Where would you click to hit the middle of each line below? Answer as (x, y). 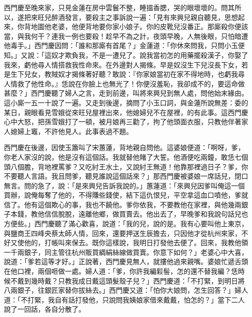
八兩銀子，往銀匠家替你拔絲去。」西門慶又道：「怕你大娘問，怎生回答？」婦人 (126, 290)
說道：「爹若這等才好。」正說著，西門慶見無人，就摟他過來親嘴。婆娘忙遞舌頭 (126, 261)
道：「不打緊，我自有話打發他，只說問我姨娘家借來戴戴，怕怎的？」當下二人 (124, 299)
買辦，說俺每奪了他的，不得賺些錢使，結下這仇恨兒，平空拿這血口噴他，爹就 (126, 195)
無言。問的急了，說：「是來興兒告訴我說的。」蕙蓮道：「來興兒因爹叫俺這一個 (124, 185)
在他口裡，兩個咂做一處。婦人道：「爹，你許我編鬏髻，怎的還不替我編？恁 (121, 271)
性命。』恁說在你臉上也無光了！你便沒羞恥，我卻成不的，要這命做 (141, 83)
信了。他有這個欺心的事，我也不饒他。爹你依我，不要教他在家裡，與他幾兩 (123, 204)
